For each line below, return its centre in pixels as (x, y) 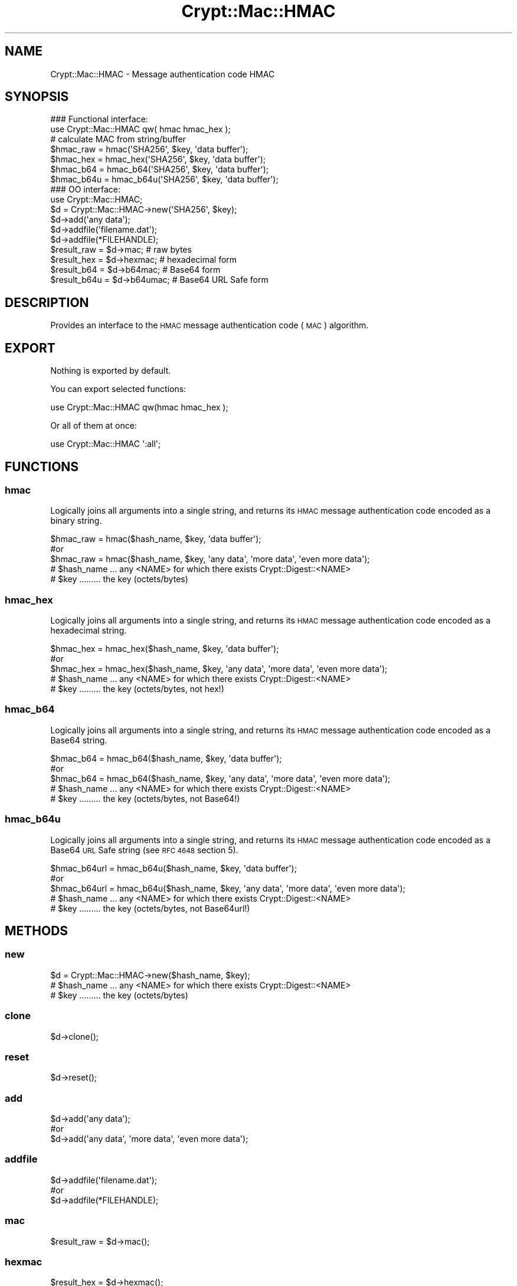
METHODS (37, 931)
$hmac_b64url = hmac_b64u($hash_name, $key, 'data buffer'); (174, 868)
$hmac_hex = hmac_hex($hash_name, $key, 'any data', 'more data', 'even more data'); (219, 669)
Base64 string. (79, 740)
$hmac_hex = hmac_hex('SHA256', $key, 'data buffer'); (158, 159)
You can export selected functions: (118, 389)
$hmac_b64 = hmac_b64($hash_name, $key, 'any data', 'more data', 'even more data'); (220, 778)
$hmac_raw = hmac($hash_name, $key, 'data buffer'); (156, 539)
